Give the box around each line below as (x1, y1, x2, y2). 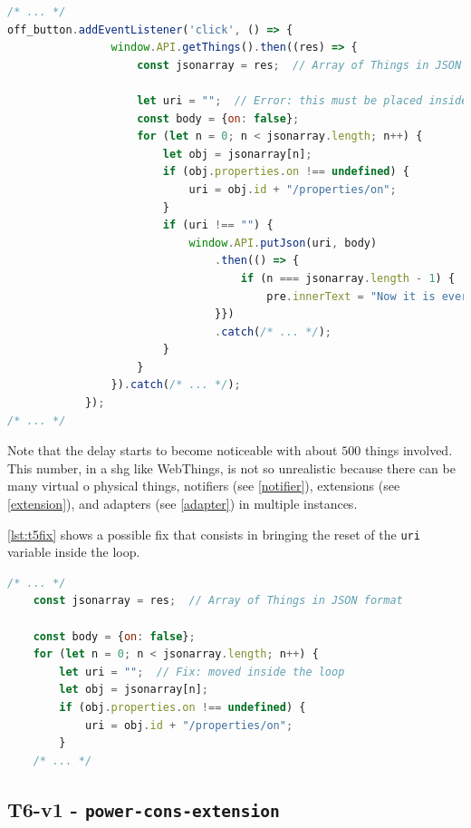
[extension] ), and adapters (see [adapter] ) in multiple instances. (7, 494, 358, 513)
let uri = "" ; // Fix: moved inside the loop (59, 665, 345, 678)
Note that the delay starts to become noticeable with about (7, 441, 338, 460)
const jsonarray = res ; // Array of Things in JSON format (33, 594, 403, 608)
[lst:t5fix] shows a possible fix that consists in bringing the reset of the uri (7, 524, 420, 543)
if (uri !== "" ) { (162, 219, 274, 232)
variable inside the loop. (7, 542, 140, 561)
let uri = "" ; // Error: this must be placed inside (137, 93, 468, 107)
